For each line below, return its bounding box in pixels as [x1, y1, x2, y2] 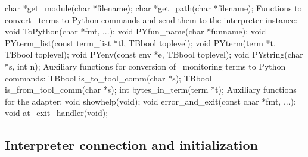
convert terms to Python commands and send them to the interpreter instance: [5, 13, 298, 26]
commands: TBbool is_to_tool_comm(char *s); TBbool [5, 71, 212, 84]
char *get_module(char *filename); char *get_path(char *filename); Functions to [5, 2, 302, 14]
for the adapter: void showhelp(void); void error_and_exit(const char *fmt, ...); [5, 95, 296, 107]
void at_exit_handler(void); [5, 106, 108, 119]
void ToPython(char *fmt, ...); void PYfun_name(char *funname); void [5, 25, 266, 37]
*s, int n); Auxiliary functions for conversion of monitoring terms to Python [5, 59, 286, 72]
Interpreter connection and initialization [5, 136, 258, 154]
